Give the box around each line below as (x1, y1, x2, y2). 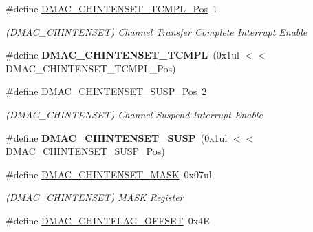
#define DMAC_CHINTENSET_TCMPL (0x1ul (6, 48, 239, 62)
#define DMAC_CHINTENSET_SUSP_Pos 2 (6, 84, 207, 98)
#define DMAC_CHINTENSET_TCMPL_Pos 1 (6, 1, 218, 15)
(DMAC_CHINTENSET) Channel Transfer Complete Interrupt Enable (6, 24, 307, 39)
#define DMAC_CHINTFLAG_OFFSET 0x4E (6, 213, 210, 227)
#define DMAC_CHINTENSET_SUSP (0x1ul (6, 130, 228, 145)
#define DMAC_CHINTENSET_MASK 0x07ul (6, 167, 212, 181)
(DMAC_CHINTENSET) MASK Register (6, 190, 184, 204)
